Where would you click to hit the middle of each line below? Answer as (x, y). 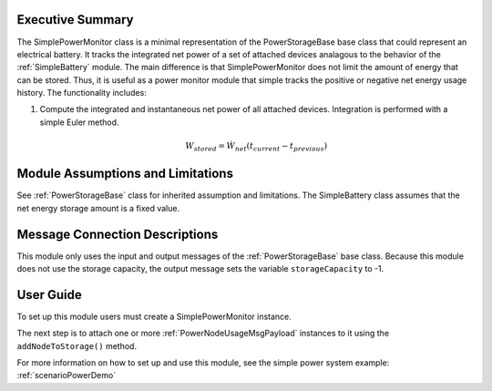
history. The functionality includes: (82, 93)
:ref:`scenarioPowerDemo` (67, 376)
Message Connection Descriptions (118, 234)
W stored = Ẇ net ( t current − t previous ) (256, 147)
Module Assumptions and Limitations (125, 174)
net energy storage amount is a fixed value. (98, 208)
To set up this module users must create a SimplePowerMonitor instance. (154, 316)
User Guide (49, 295)
